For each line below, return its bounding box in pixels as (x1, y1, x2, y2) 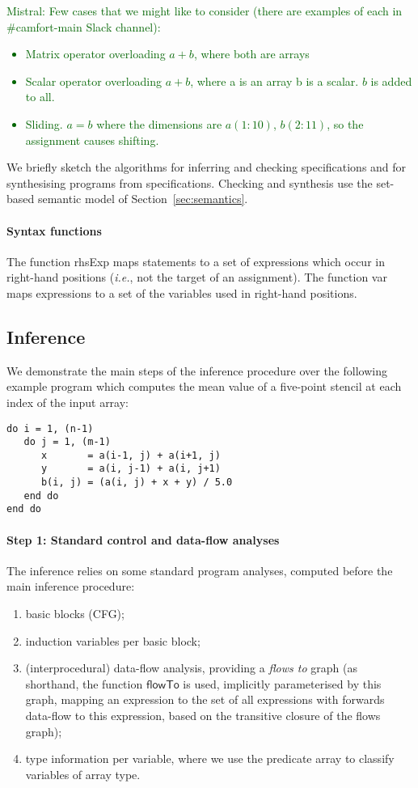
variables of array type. (25, 765, 141, 782)
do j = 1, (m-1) (23, 436, 111, 448)
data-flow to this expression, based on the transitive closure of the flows (25, 707, 381, 724)
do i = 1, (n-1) (6, 422, 94, 434)
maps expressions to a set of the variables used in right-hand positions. (6, 284, 357, 301)
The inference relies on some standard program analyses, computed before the (6, 561, 393, 578)
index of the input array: (6, 393, 129, 410)
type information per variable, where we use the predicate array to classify (25, 750, 395, 767)
